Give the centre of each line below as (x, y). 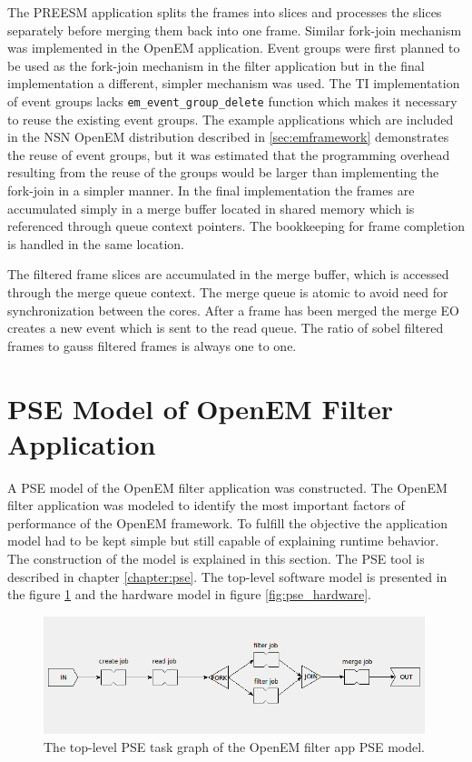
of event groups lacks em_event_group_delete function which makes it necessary (232, 100)
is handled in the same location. (96, 243)
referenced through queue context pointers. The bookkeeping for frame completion (236, 226)
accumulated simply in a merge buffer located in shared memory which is (211, 208)
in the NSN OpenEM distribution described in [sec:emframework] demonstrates (228, 137)
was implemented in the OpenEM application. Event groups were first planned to (234, 48)
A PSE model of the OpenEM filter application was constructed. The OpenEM (227, 487)
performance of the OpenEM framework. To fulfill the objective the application (227, 522)
